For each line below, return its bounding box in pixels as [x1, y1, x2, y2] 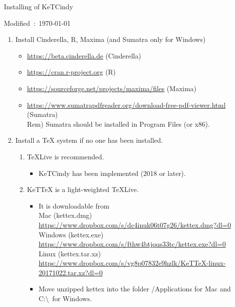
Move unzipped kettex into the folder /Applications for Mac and [38, 284, 231, 294]
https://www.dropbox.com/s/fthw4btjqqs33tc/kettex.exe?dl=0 [38, 239, 226, 249]
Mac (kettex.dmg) [38, 210, 92, 220]
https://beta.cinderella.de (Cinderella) [27, 50, 141, 60]
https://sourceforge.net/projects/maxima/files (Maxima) [27, 83, 197, 93]
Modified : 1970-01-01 [4, 18, 71, 28]
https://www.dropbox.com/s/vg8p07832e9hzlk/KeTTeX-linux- [38, 258, 226, 268]
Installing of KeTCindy [4, 1, 73, 11]
